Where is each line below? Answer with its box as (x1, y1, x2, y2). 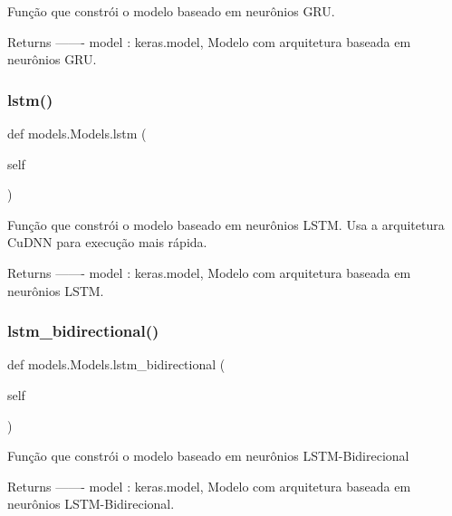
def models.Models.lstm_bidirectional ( (7, 355, 226, 374)
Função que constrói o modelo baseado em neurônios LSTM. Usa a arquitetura (7, 215, 445, 234)
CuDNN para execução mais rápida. (7, 233, 207, 252)
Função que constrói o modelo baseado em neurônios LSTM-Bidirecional (7, 446, 409, 465)
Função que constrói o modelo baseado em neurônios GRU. (7, 2, 335, 20)
